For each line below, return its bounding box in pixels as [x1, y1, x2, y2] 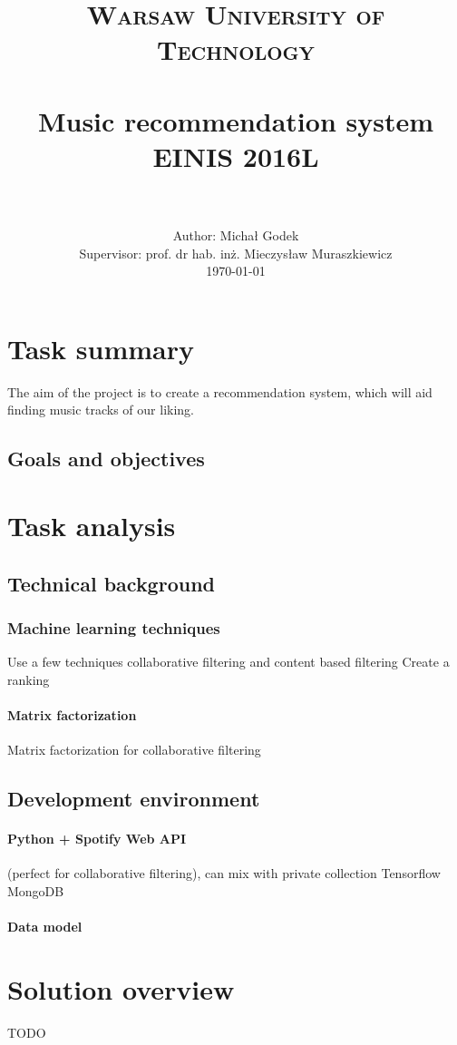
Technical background [7, 569, 215, 597]
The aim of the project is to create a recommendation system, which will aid [7, 382, 433, 401]
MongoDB [7, 881, 64, 900]
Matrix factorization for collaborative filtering [7, 740, 261, 759]
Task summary [7, 329, 194, 366]
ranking [7, 669, 50, 689]
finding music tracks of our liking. [7, 400, 194, 419]
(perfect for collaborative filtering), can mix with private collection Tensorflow [7, 864, 441, 883]
